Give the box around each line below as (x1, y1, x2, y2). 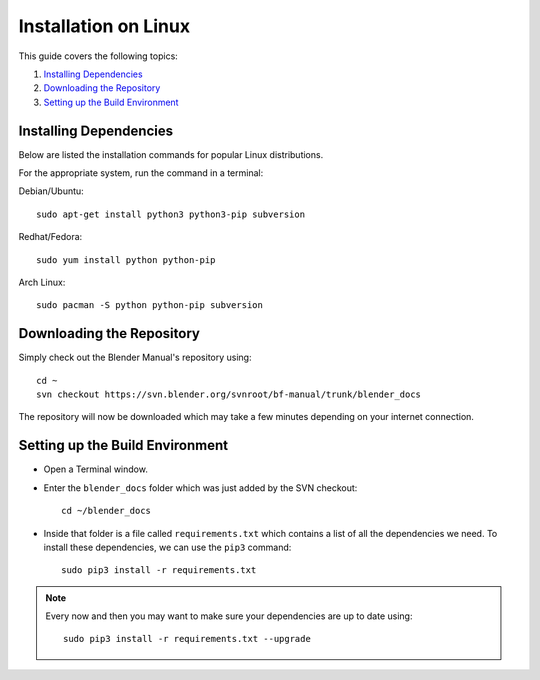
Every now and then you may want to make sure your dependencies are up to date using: (45, 610, 413, 622)
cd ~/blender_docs (61, 505, 152, 517)
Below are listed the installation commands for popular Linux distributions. (18, 148, 324, 160)
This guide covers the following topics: (18, 50, 179, 62)
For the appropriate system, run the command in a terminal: (18, 167, 264, 179)
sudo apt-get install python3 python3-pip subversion (36, 208, 305, 220)
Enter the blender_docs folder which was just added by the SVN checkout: (43, 481, 358, 494)
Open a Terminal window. (43, 463, 149, 475)
